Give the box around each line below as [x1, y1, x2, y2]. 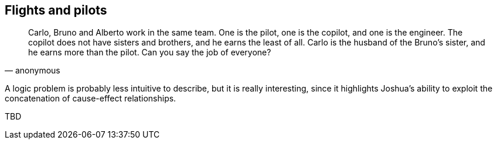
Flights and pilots [5, 3, 107, 17]
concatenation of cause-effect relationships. [5, 93, 176, 104]
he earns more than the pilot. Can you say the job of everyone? [28, 47, 271, 58]
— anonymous [5, 65, 60, 76]
